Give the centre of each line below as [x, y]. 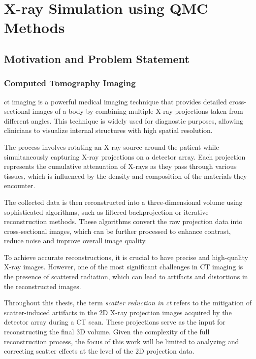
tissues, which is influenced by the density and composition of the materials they [126, 176]
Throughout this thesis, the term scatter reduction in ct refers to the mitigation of [128, 303]
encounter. [20, 185]
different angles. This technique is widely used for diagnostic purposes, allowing [124, 120]
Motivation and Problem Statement [97, 58]
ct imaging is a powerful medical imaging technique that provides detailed [115, 101]
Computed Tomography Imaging [70, 83]
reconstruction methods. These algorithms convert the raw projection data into [123, 221]
